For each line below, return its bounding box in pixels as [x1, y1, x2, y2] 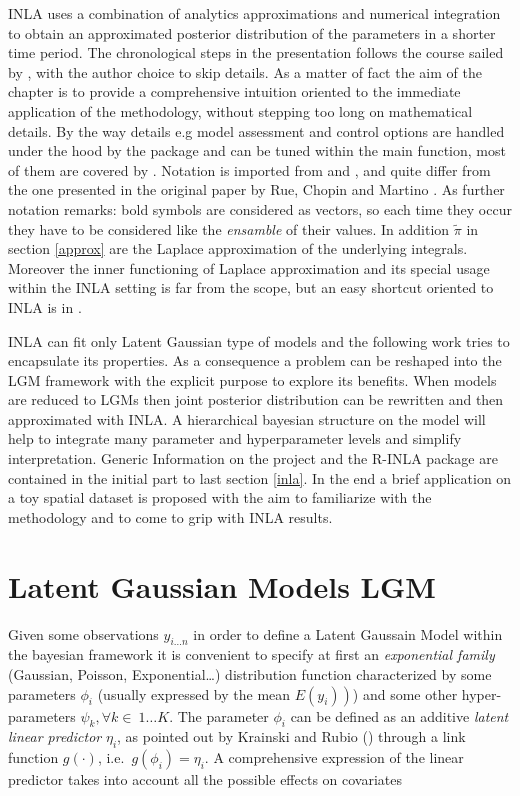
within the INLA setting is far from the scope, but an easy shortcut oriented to [8, 277, 494, 298]
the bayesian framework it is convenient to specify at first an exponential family [8, 644, 495, 665]
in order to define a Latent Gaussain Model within [193, 623, 503, 644]
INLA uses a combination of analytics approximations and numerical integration [8, 3, 501, 23]
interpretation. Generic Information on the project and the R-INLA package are [8, 448, 498, 469]
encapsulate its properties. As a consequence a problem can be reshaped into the [8, 350, 502, 371]
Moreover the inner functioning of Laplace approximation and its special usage [8, 257, 490, 278]
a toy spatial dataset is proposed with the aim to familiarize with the [8, 487, 432, 508]
